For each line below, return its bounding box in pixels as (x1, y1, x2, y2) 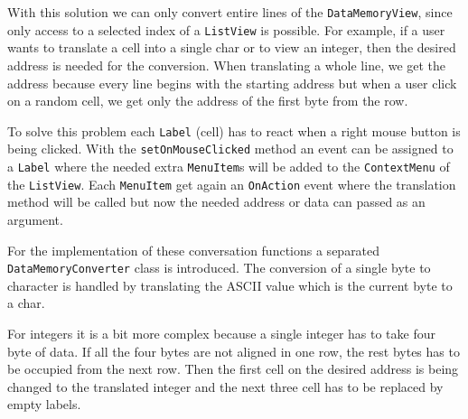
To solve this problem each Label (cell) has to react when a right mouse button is (7, 121, 461, 140)
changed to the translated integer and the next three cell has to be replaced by (7, 377, 444, 396)
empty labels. (7, 395, 81, 414)
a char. (7, 293, 45, 312)
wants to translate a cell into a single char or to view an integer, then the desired (7, 38, 456, 57)
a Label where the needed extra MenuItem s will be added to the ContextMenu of (7, 157, 450, 175)
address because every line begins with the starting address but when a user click (7, 73, 457, 92)
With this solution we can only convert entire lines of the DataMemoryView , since (7, 3, 453, 21)
